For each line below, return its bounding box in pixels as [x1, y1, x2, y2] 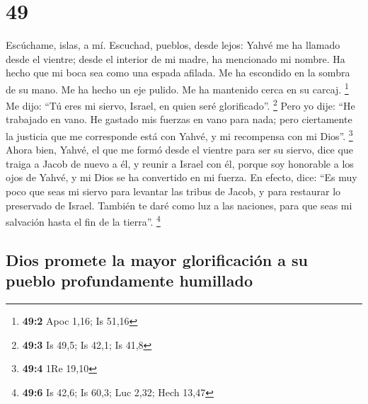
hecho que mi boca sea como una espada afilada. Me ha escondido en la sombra [6, 65, 350, 80]
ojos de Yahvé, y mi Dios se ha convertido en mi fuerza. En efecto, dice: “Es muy [6, 170, 357, 185]
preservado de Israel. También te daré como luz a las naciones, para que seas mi [6, 197, 352, 212]
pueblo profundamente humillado [6, 270, 253, 292]
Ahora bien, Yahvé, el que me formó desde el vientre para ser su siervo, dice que [6, 142, 353, 157]
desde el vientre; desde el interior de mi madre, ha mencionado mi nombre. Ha [6, 51, 345, 66]
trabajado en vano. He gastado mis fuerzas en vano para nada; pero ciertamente [6, 112, 352, 127]
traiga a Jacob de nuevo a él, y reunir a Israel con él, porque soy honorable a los [6, 156, 354, 171]
